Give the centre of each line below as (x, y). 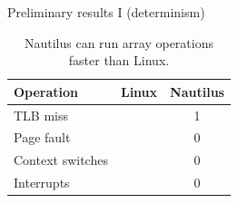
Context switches (61, 160)
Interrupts (42, 183)
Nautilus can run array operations (119, 42)
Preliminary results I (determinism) (106, 12)
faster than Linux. (119, 60)
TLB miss (41, 115)
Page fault (42, 137)
